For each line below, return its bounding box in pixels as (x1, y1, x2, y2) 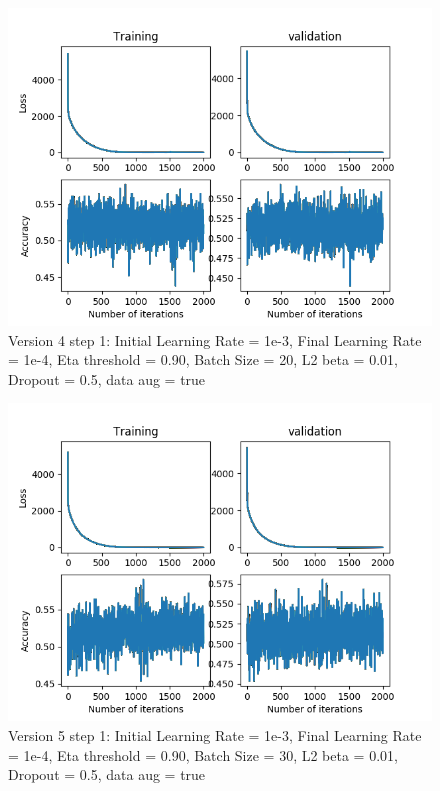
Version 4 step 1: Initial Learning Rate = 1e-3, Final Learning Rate (8, 329, 422, 350)
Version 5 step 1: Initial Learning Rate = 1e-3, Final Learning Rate (8, 724, 422, 745)
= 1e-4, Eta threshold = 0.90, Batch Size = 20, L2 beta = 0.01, (8, 349, 398, 370)
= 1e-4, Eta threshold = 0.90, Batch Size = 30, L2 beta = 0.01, (8, 744, 398, 765)
